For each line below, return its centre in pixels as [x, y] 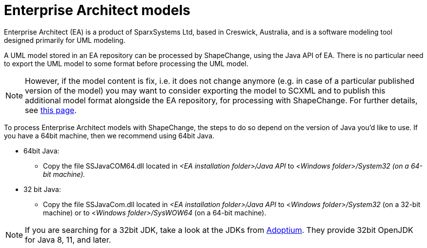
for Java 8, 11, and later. [68, 239]
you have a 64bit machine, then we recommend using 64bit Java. [109, 135]
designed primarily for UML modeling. [65, 40]
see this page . [51, 110]
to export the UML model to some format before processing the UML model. [126, 63]
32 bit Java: [42, 189]
